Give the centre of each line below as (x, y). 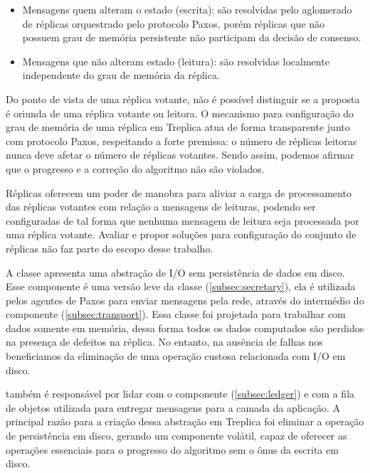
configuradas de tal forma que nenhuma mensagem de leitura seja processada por (183, 220)
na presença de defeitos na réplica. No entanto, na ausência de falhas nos (164, 342)
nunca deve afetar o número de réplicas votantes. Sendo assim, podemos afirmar (180, 155)
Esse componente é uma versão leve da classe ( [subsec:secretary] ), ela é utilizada (181, 286)
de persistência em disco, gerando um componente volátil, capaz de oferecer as (176, 436)
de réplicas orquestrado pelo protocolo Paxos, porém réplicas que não (174, 23)
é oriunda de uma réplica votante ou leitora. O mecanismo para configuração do (180, 113)
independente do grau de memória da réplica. (121, 75)
